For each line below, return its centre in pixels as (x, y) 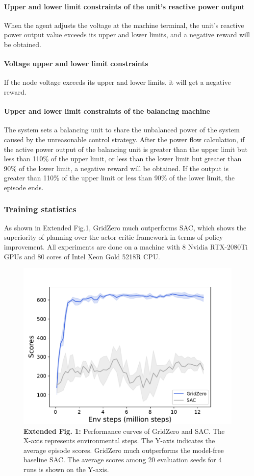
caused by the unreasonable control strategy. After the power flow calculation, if (124, 139)
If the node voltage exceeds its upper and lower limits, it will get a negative (117, 82)
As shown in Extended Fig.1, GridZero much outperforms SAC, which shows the (125, 227)
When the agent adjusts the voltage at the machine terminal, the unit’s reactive (124, 25)
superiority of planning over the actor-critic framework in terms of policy (114, 237)
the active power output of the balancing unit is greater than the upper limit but (126, 149)
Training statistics (40, 209)
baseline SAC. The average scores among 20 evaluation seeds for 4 (123, 460)
